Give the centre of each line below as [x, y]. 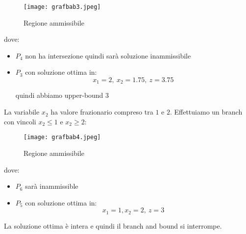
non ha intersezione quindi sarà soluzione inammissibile [108, 55]
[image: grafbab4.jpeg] [62, 137]
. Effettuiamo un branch [206, 112]
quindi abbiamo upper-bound [59, 95]
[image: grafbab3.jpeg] [62, 7]
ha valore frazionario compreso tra [102, 112]
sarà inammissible [52, 186]
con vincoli [20, 121]
